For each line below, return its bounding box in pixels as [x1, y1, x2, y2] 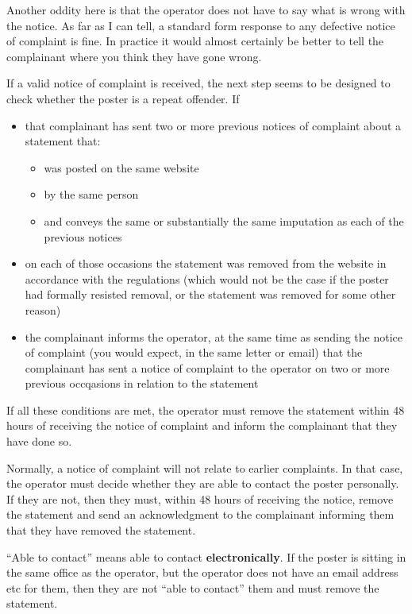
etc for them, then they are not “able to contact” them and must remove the [6, 579, 379, 596]
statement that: [25, 133, 101, 149]
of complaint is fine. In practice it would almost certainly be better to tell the [6, 33, 384, 49]
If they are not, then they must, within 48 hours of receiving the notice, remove [6, 490, 394, 507]
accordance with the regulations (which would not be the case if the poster [25, 270, 389, 287]
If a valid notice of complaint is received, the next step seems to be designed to [6, 75, 391, 91]
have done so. [6, 433, 72, 450]
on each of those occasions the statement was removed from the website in [25, 255, 387, 272]
